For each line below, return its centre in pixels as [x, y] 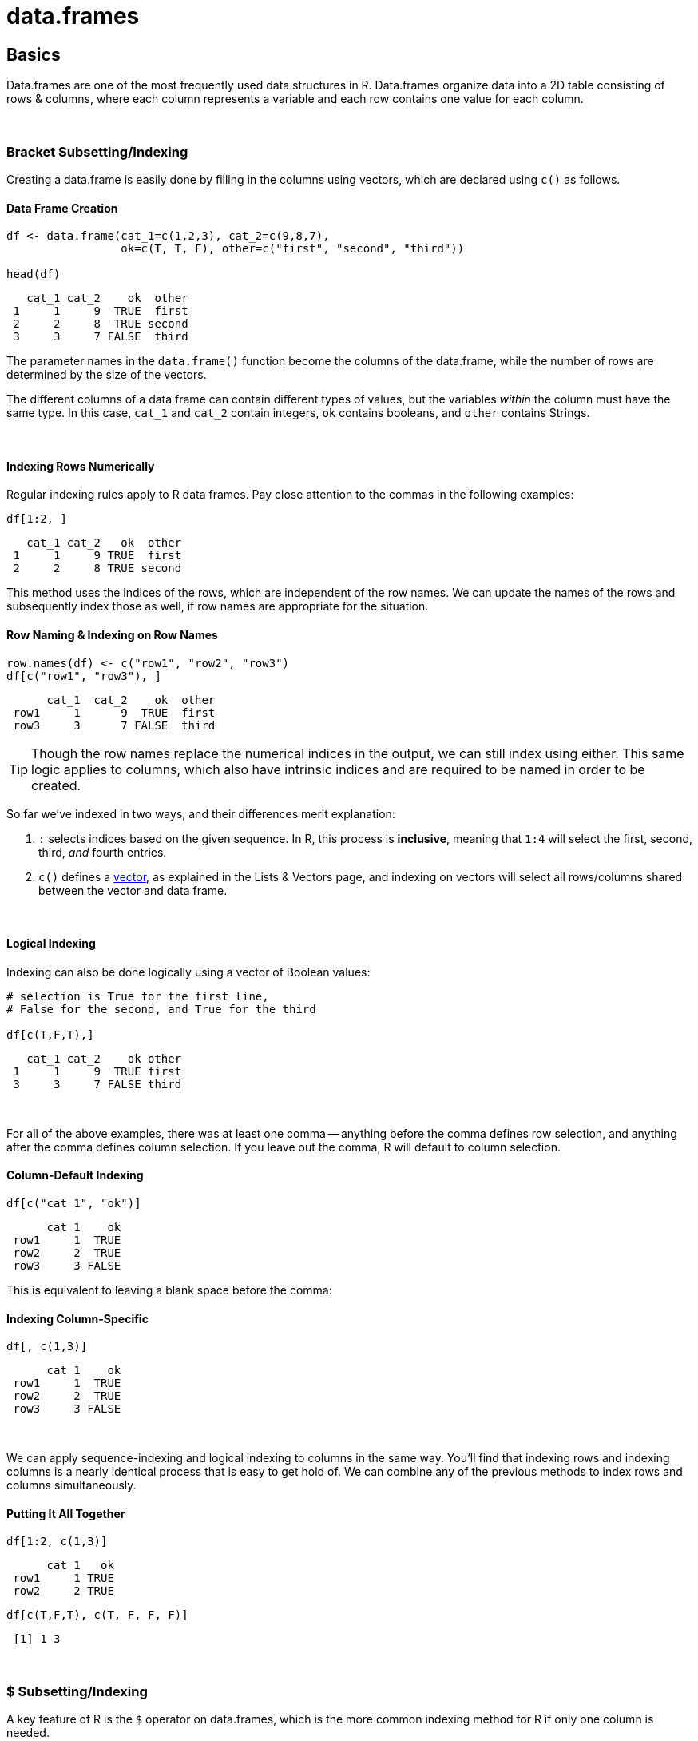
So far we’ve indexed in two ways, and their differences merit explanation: [201, 813]
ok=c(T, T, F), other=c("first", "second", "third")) [293, 249]
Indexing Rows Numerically [81, 466]
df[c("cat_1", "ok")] [74, 1204]
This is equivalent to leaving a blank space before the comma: [169, 1290]
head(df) [34, 274]
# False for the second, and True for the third [161, 1009]
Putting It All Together [66, 1513]
